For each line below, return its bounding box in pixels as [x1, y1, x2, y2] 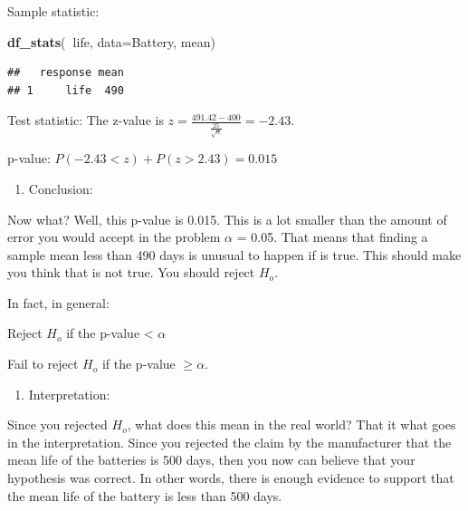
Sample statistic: [7, 2, 100, 20]
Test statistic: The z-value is [7, 111, 164, 130]
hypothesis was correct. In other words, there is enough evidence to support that [7, 468, 454, 487]
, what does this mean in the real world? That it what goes [127, 415, 456, 434]
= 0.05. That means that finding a [236, 227, 428, 246]
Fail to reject [7, 354, 79, 373]
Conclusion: [28, 178, 93, 198]
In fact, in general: [7, 293, 110, 312]
